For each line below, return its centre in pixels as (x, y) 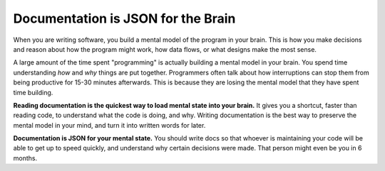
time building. (33, 92)
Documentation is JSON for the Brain (124, 18)
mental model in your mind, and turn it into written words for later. (109, 125)
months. (25, 158)
